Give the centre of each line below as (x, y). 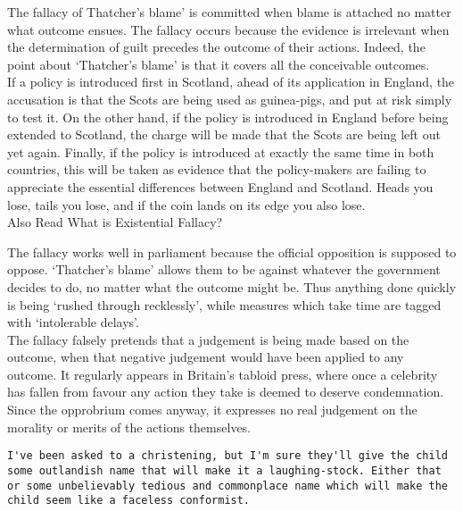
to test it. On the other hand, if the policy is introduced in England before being (228, 117)
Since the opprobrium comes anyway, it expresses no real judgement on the (212, 410)
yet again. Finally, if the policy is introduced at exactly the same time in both (221, 151)
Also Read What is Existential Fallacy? (115, 222)
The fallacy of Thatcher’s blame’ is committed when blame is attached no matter (229, 12)
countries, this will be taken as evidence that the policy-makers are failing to (217, 169)
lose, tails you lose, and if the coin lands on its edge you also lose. (186, 204)
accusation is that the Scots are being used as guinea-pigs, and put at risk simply (230, 99)
